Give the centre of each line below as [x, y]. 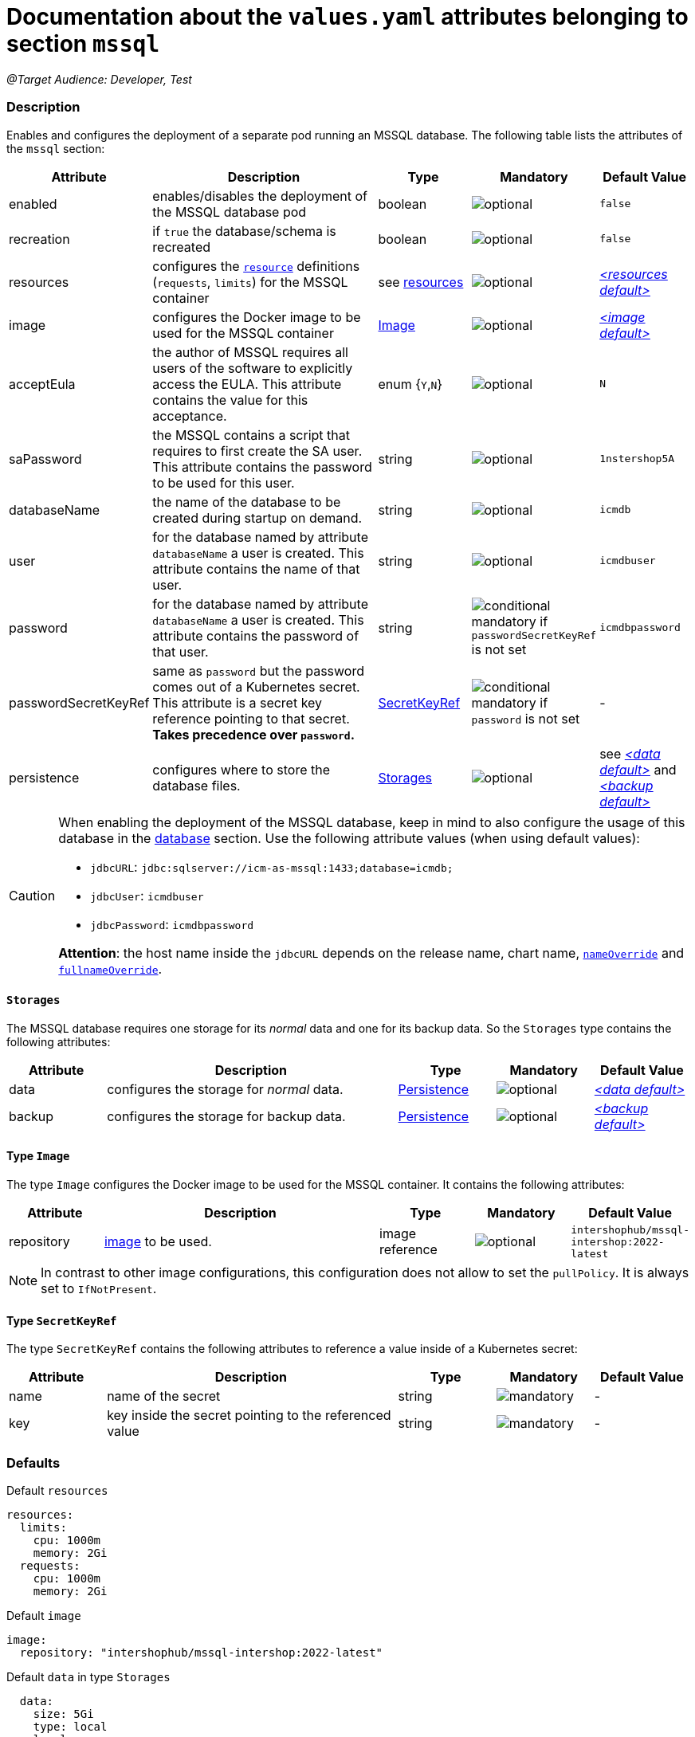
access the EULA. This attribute [247, 384]
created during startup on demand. [257, 518]
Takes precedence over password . [253, 734]
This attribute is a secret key [238, 702]
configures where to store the [241, 769]
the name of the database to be [247, 502]
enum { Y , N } [410, 384]
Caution [32, 895]
